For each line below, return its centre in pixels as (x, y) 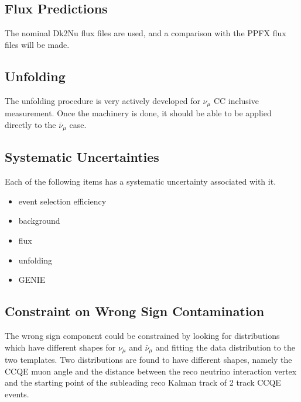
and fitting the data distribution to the (225, 347)
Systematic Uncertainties (82, 157)
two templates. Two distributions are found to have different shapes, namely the (148, 360)
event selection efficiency (62, 201)
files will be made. (37, 44)
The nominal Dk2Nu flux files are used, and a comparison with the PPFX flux (146, 33)
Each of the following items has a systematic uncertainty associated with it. (141, 181)
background (39, 221)
